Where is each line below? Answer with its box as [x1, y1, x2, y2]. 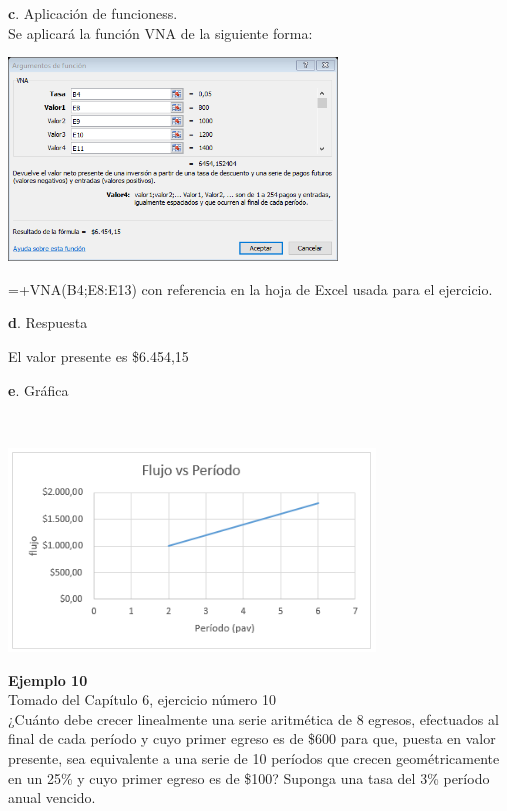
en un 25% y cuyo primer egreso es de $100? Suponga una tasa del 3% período [8, 767, 490, 788]
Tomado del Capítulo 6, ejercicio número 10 [8, 689, 277, 710]
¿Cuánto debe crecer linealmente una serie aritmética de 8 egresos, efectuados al [8, 708, 499, 729]
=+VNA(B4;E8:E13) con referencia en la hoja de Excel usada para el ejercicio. [8, 278, 493, 299]
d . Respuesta [8, 312, 88, 333]
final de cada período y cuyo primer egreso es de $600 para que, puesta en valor [8, 728, 496, 749]
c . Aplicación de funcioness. [8, 3, 178, 23]
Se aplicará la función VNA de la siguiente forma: [8, 22, 313, 43]
